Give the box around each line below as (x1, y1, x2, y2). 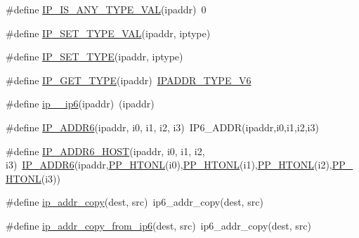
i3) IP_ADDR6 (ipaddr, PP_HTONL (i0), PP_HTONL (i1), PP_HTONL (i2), (6, 157, 332, 172)
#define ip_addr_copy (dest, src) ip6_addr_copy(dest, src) (6, 194, 263, 209)
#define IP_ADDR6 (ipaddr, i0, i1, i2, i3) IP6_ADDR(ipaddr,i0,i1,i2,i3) (6, 119, 319, 134)
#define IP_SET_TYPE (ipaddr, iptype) (6, 49, 183, 64)
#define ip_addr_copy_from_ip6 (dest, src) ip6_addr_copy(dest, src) (6, 218, 311, 232)
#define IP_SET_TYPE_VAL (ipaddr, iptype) (6, 25, 211, 40)
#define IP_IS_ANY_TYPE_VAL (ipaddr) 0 (6, 2, 207, 16)
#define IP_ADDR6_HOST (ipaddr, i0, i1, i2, (6, 143, 205, 158)
